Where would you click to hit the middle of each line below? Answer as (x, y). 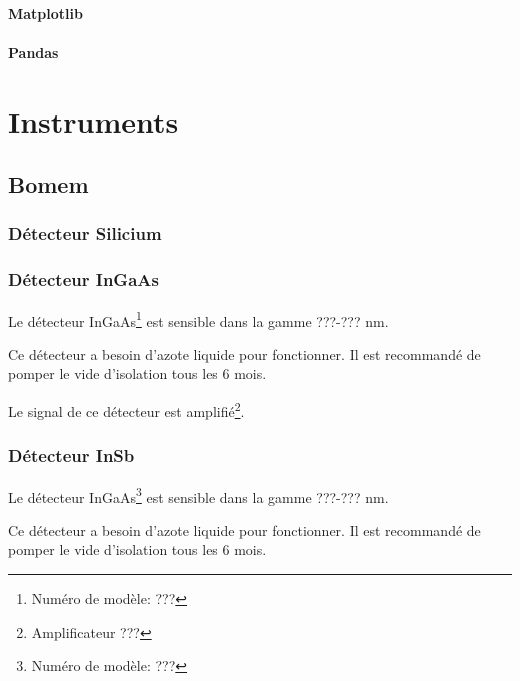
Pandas (33, 51)
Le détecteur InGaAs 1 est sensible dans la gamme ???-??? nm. (198, 319)
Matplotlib (45, 12)
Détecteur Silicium (85, 233)
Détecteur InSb (71, 455)
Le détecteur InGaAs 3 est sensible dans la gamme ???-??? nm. (198, 495)
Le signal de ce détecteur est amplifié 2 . (126, 409)
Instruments (93, 120)
